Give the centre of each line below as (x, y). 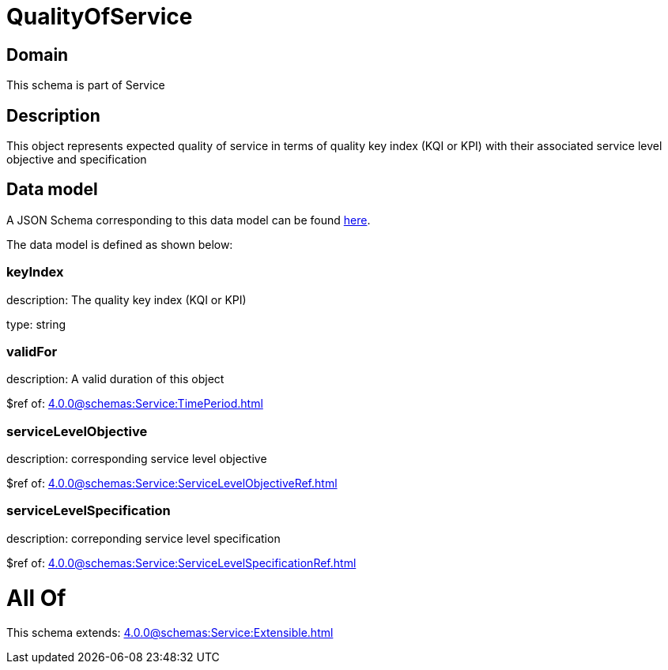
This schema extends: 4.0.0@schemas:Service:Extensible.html (170, 633)
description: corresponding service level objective (137, 459)
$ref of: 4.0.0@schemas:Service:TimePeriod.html (135, 404)
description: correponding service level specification (143, 538)
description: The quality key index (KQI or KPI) (126, 299)
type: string (36, 324)
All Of (36, 598)
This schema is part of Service (86, 85)
